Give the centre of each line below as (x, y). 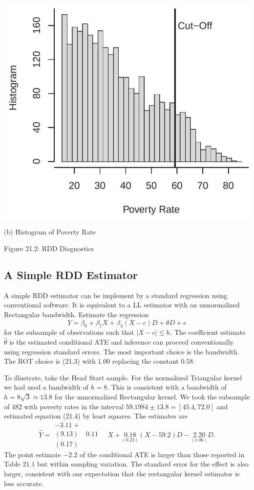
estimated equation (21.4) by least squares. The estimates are (96, 416)
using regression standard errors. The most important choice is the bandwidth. (122, 351)
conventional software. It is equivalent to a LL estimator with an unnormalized (122, 305)
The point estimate (32, 454)
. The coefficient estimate (208, 332)
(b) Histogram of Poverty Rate (50, 232)
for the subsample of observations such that (69, 332)
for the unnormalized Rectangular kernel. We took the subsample (152, 396)
